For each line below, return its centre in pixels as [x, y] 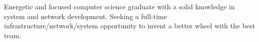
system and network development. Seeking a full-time [86, 16]
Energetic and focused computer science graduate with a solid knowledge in [120, 6]
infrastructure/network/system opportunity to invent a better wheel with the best [130, 26]
